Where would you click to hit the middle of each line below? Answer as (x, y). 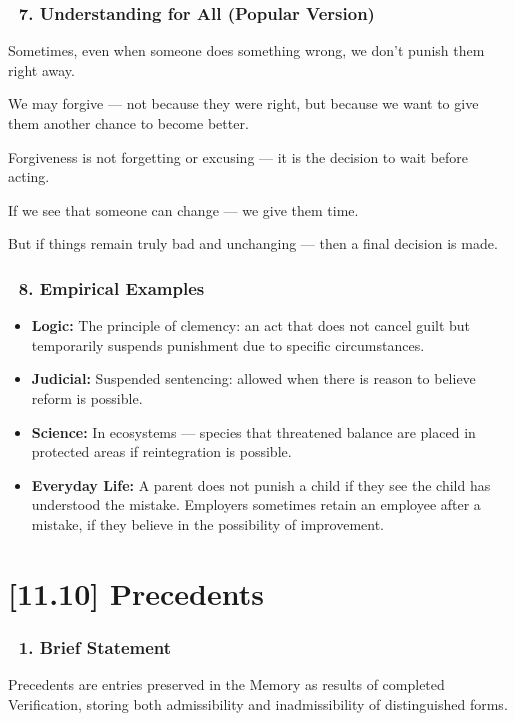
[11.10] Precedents (136, 592)
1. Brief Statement (95, 646)
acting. (29, 176)
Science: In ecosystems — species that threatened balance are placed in (253, 431)
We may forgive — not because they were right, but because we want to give (243, 103)
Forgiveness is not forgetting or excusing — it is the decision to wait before (238, 156)
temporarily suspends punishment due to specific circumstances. (228, 344)
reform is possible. (87, 397)
